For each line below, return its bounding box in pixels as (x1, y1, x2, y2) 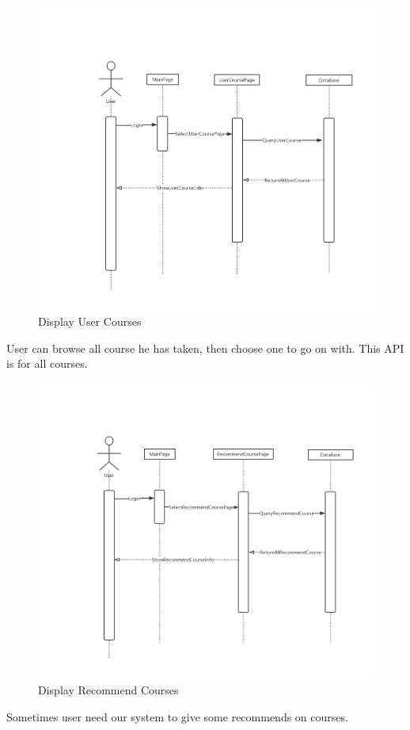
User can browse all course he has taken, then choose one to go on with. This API (6, 339, 404, 356)
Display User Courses (38, 313, 142, 330)
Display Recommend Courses (38, 682, 179, 698)
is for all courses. (6, 355, 88, 372)
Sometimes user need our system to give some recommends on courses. (6, 709, 348, 725)
